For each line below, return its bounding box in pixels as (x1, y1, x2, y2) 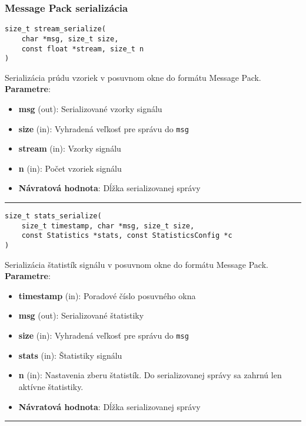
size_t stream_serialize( (5, 25, 106, 34)
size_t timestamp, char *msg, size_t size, (21, 221, 195, 230)
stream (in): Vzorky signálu (18, 142, 121, 155)
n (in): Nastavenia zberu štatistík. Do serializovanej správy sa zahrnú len (18, 369, 282, 381)
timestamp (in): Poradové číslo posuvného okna (18, 289, 196, 302)
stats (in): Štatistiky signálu (18, 349, 122, 361)
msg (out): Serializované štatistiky (18, 309, 144, 322)
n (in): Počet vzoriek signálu (18, 162, 122, 174)
